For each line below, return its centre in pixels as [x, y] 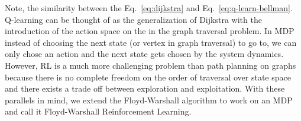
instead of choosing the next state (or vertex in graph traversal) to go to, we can [151, 42]
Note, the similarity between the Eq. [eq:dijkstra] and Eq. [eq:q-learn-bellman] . [149, 8]
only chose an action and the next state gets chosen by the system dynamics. [144, 54]
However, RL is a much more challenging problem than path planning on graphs [150, 65]
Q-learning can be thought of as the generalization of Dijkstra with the [133, 19]
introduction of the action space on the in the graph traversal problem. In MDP [150, 31]
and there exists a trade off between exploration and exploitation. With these [145, 88]
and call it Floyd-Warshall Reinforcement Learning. [98, 111]
